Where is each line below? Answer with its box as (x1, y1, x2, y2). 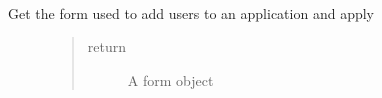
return (87, 36, 127, 57)
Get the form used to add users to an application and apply (8, 2, 374, 23)
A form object (127, 69, 214, 90)
